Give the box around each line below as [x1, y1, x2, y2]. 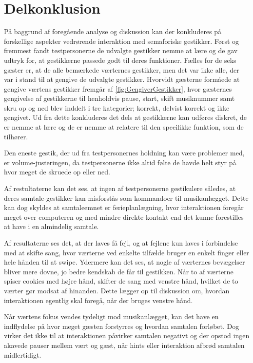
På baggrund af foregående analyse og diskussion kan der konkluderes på [4, 26, 222, 37]
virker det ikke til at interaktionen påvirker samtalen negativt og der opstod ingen [4, 330, 250, 341]
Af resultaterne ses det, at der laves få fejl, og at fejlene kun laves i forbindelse [4, 238, 238, 248]
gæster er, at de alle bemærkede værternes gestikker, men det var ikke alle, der [4, 64, 239, 75]
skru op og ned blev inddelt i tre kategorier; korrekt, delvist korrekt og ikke [4, 102, 230, 113]
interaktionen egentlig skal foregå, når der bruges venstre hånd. [4, 295, 193, 305]
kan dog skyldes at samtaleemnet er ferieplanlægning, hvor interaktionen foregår [4, 202, 244, 212]
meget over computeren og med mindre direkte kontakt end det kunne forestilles [4, 211, 244, 222]
